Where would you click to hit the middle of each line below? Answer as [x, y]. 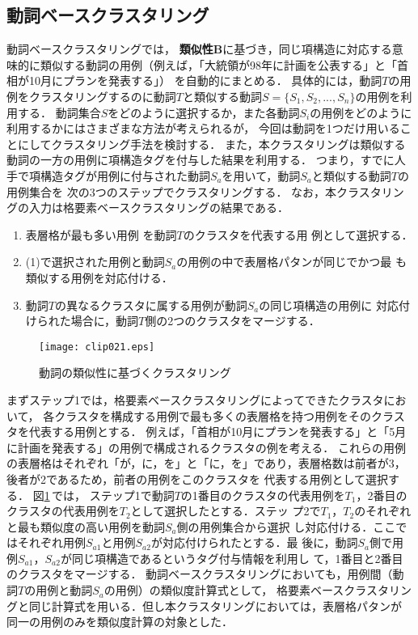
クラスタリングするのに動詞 [102, 96]
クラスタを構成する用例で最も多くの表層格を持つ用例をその [213, 415]
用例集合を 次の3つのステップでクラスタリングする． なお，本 [172, 191]
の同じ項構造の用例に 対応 [329, 305]
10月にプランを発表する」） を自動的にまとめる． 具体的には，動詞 [205, 80]
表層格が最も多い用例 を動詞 [101, 234]
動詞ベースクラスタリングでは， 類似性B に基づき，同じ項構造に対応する [199, 49]
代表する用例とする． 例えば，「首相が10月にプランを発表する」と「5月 [217, 432]
